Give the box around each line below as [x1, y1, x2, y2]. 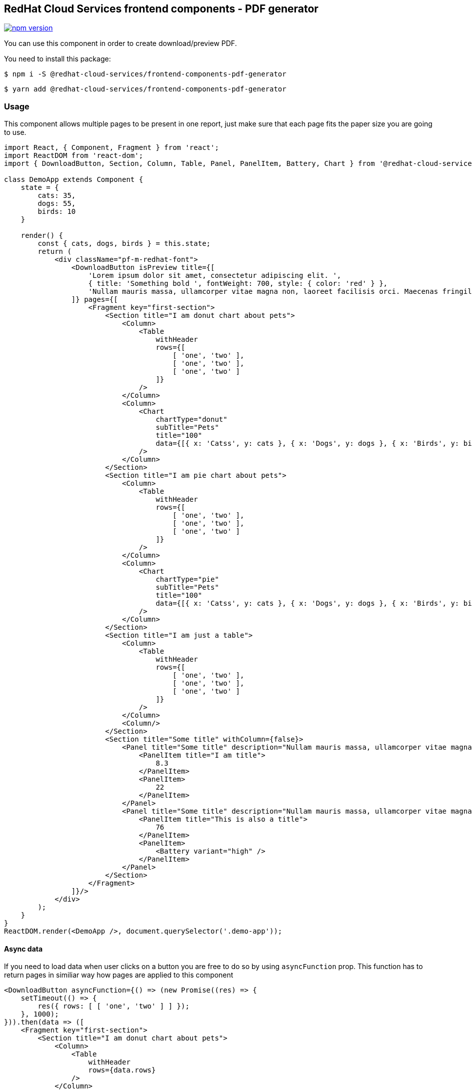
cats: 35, [37, 191, 76, 200]
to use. [4, 128, 26, 137]
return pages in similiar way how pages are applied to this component [4, 971, 233, 980]
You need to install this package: [4, 54, 111, 63]
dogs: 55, [37, 199, 76, 208]
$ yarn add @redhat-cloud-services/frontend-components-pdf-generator [4, 85, 286, 93]
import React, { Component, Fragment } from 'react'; [4, 143, 219, 152]
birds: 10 [37, 207, 76, 216]
